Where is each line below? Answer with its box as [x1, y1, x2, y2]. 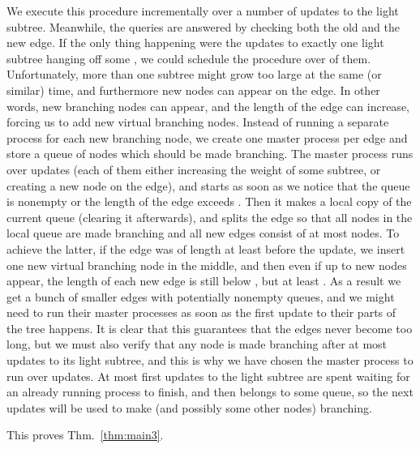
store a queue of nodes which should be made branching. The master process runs [6, 145, 414, 162]
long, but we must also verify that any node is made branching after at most [6, 336, 388, 353]
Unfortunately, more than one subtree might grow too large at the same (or [6, 66, 382, 83]
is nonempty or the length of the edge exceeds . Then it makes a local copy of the [6, 193, 412, 210]
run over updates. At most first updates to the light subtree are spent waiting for [6, 367, 410, 384]
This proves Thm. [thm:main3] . [6, 426, 164, 443]
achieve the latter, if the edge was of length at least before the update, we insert [6, 240, 405, 257]
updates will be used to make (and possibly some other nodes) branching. [6, 399, 372, 416]
